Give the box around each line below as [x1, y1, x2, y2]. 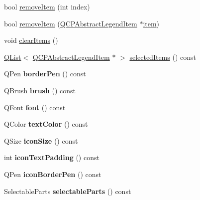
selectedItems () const [129, 51, 196, 62]
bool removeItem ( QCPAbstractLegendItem [4, 18, 137, 28]
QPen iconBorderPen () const [4, 169, 101, 179]
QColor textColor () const [4, 119, 88, 129]
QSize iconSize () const [4, 135, 78, 146]
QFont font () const [4, 102, 66, 112]
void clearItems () [4, 35, 58, 45]
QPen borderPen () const [4, 68, 86, 79]
